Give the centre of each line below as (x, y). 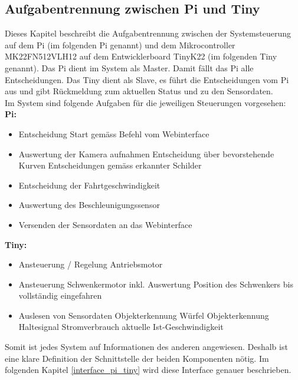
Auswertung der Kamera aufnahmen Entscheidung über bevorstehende (146, 153)
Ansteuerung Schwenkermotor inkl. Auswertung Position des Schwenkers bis (156, 284)
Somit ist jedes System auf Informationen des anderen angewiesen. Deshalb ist (146, 347)
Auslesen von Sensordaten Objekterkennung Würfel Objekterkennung (144, 315)
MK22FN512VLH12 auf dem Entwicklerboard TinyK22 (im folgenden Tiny (141, 56)
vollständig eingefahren (60, 295)
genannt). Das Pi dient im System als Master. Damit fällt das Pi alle (129, 67)
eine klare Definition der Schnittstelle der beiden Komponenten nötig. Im (137, 358)
